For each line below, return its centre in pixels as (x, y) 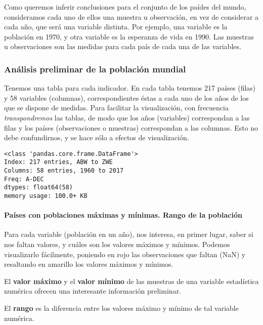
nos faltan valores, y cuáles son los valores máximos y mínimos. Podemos (117, 244)
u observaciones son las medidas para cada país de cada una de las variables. (123, 46)
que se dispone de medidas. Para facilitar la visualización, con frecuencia (116, 108)
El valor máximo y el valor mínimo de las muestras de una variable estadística (131, 281)
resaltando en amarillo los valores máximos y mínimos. (89, 264)
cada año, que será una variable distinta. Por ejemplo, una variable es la (116, 27)
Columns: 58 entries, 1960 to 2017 (64, 171)
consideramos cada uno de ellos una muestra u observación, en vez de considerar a (131, 16)
